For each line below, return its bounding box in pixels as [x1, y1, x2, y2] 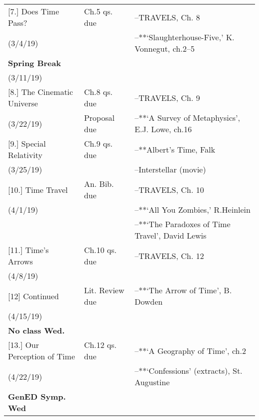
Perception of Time [8, 350, 75, 362]
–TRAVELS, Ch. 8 [134, 11, 200, 23]
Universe [8, 97, 38, 109]
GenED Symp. [8, 391, 66, 402]
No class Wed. [8, 325, 65, 336]
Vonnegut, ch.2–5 [134, 43, 195, 54]
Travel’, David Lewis [134, 230, 207, 241]
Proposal [84, 112, 115, 123]
